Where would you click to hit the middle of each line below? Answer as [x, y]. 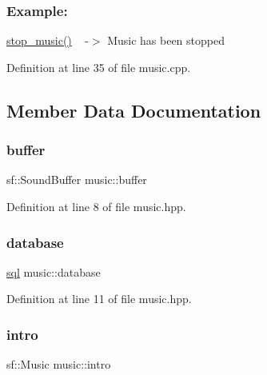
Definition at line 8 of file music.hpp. [96, 206]
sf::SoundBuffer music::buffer [77, 180]
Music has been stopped [166, 40]
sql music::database [54, 271]
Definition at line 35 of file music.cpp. [99, 67]
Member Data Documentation [134, 110]
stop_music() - [48, 40]
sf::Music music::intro [59, 364]
